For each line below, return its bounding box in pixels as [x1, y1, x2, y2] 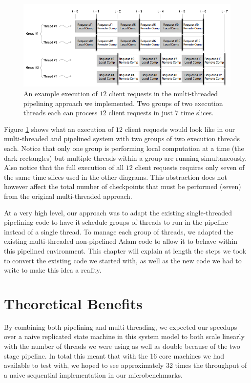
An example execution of [23, 88, 98, 99]
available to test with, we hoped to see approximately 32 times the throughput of [4, 360, 247, 370]
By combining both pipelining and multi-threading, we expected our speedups [4, 321, 237, 332]
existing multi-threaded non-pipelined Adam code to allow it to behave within [4, 236, 238, 246]
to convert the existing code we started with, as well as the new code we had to [4, 255, 242, 265]
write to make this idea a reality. [4, 265, 102, 275]
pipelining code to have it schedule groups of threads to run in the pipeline [4, 217, 228, 227]
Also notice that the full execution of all [4, 162, 124, 172]
